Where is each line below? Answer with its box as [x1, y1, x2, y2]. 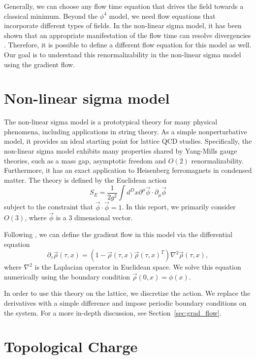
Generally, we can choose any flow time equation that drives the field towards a [4, 1, 244, 11]
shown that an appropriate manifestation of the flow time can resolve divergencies [4, 30, 251, 40]
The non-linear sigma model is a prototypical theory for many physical [4, 117, 218, 127]
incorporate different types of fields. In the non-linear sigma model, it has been [4, 20, 242, 31]
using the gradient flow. [4, 59, 75, 69]
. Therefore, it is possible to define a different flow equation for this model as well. [4, 40, 252, 50]
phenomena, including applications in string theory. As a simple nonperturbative [4, 126, 247, 136]
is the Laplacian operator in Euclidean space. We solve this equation [34, 262, 241, 272]
